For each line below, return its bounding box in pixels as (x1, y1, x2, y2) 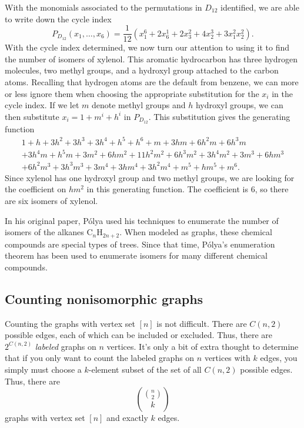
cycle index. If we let (5, 99, 79, 111)
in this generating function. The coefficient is (86, 183, 248, 195)
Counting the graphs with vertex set (5, 317, 135, 329)
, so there (255, 183, 289, 195)
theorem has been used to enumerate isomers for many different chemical (5, 249, 268, 262)
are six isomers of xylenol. (5, 195, 98, 207)
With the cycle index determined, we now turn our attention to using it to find (5, 41, 289, 53)
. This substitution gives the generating (148, 110, 290, 122)
